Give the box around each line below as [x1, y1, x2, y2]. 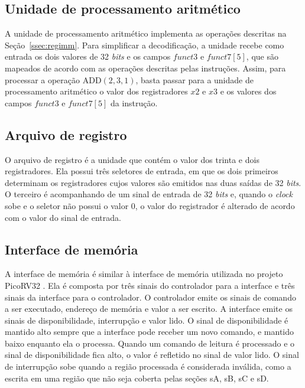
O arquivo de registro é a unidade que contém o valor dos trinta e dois [5, 153, 259, 165]
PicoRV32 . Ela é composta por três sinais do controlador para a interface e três [5, 279, 295, 291]
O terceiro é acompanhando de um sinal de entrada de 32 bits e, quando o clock [5, 188, 293, 200]
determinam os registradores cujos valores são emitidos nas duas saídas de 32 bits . [5, 176, 301, 188]
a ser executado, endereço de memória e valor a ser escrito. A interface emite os [5, 302, 293, 315]
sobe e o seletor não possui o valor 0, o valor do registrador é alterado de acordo [5, 199, 295, 211]
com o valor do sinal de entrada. [5, 211, 121, 223]
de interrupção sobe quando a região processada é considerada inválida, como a [5, 360, 291, 373]
